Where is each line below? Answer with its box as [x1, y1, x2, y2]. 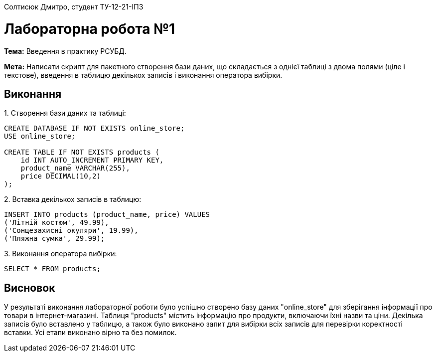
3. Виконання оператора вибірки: [4, 249, 117, 258]
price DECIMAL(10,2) [20, 172, 101, 180]
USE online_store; [4, 132, 76, 141]
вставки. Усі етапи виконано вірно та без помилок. [4, 328, 177, 337]
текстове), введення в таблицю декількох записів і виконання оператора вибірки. [4, 70, 283, 79]
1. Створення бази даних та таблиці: [4, 109, 126, 118]
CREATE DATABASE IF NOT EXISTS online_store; [4, 124, 185, 133]
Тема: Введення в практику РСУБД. [4, 46, 127, 55]
